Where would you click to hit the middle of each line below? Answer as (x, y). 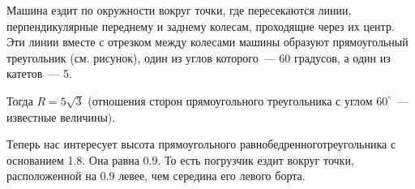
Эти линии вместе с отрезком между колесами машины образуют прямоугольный (207, 42)
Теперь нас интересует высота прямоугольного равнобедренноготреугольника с (201, 144)
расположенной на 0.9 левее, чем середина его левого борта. (156, 176)
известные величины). (61, 116)
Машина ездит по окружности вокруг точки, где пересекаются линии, (179, 10)
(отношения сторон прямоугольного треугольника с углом (230, 100)
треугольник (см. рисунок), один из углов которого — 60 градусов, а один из (199, 57)
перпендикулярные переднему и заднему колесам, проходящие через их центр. (201, 26)
